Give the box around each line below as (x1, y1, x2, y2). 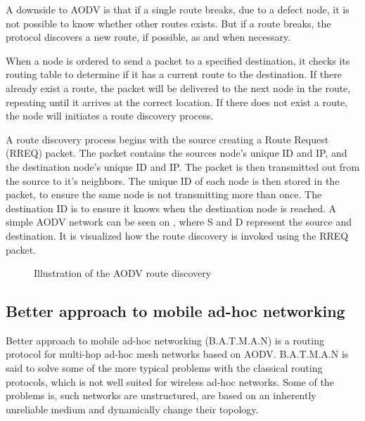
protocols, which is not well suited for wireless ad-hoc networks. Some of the (6, 374, 334, 389)
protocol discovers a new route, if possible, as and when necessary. (6, 30, 291, 44)
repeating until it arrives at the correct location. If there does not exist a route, (6, 94, 348, 109)
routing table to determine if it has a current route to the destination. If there (6, 67, 342, 82)
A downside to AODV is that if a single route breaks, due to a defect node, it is (6, 2, 350, 16)
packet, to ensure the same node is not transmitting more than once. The (6, 187, 322, 202)
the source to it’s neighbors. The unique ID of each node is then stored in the (6, 173, 340, 188)
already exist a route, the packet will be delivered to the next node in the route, (6, 80, 351, 95)
